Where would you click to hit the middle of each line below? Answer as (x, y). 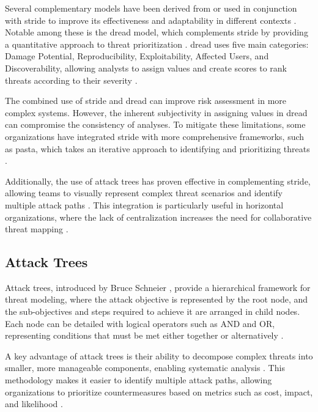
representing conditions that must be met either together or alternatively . (144, 335)
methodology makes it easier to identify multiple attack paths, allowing (139, 380)
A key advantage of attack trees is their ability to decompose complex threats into (159, 355)
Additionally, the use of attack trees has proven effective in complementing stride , (158, 181)
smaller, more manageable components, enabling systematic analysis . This (145, 368)
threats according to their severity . (71, 80)
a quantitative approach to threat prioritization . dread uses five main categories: (157, 44)
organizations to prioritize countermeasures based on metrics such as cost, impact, (159, 392)
